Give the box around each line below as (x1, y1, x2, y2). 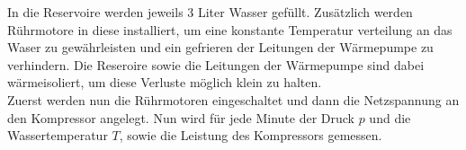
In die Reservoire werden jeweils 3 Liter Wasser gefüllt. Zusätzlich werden (7, 3, 413, 21)
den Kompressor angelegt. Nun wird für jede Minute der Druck (7, 108, 354, 127)
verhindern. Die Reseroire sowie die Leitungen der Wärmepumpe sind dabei (7, 55, 425, 74)
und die (369, 108, 411, 127)
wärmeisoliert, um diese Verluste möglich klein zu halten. (7, 73, 322, 92)
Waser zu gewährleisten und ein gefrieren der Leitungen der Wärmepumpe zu (7, 38, 434, 57)
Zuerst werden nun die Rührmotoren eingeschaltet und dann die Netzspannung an (7, 90, 460, 109)
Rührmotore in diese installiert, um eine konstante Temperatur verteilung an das (7, 20, 453, 39)
